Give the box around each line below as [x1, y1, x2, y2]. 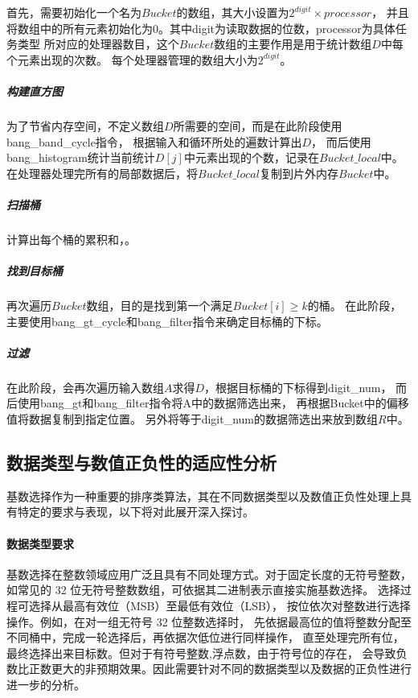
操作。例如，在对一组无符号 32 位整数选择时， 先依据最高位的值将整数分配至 [6, 613, 412, 630]
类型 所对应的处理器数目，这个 [17, 35, 179, 52]
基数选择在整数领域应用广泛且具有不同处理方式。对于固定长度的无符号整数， [6, 565, 412, 582]
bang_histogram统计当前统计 [6, 149, 155, 166]
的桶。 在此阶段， [307, 297, 402, 314]
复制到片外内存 [259, 164, 338, 181]
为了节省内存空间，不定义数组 [6, 117, 164, 134]
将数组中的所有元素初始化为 [6, 19, 153, 36]
